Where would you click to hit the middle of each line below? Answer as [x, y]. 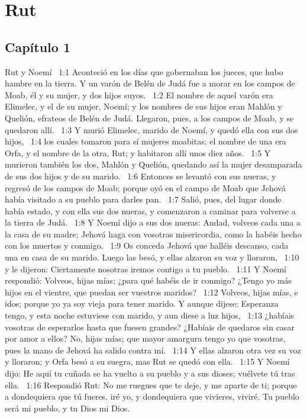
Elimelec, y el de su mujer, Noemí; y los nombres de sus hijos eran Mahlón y [143, 106]
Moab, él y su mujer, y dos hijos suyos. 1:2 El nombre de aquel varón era [139, 94]
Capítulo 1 [38, 46]
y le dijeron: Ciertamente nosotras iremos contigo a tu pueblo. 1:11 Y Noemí [146, 269]
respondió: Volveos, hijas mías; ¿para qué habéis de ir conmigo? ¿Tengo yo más [148, 280]
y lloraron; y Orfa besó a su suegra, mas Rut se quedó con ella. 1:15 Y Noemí [147, 361]
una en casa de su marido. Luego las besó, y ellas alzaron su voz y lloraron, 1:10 [152, 257]
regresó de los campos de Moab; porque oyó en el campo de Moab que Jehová [145, 187]
